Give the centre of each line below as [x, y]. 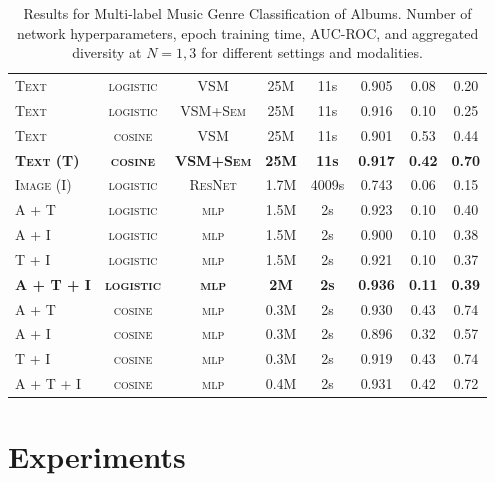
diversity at [107, 52]
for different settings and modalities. [311, 52]
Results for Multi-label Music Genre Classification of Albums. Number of [247, 13]
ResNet [213, 184]
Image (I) [43, 184]
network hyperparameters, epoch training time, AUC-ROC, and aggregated [247, 32]
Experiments [97, 456]
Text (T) [47, 159]
